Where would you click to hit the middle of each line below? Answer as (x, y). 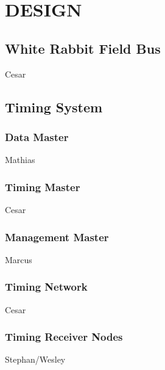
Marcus (19, 259)
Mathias (20, 160)
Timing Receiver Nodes (64, 337)
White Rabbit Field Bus (83, 48)
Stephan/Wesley (35, 359)
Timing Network (46, 287)
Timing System (54, 107)
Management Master (57, 237)
